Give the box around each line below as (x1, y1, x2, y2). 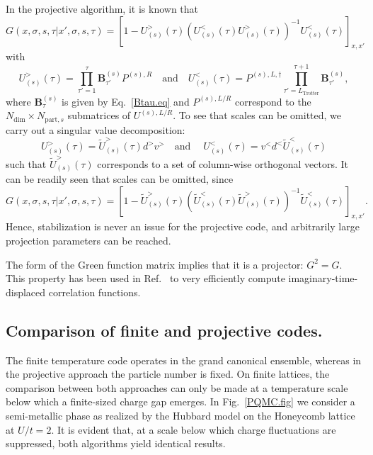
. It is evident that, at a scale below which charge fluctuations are (51, 422, 336, 437)
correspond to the (234, 94, 311, 108)
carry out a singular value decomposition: (6, 122, 185, 137)
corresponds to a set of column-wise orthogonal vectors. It (97, 156, 349, 171)
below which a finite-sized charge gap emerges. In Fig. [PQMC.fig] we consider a (6, 394, 355, 409)
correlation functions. (48, 284, 141, 299)
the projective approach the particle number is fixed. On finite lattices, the (6, 366, 330, 381)
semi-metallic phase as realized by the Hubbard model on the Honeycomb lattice (6, 408, 355, 423)
